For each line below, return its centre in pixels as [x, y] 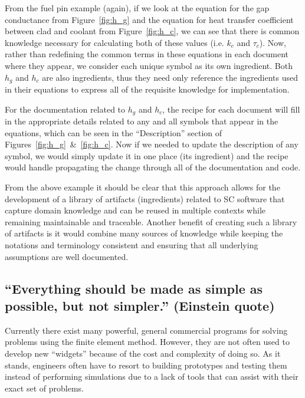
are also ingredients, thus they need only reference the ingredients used [170, 77]
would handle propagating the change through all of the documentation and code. [153, 167]
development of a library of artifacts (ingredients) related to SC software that [145, 198]
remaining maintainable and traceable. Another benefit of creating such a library [151, 221]
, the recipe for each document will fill [231, 109]
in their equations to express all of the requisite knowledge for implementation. [147, 89]
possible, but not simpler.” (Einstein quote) [140, 305]
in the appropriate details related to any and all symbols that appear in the [142, 121]
